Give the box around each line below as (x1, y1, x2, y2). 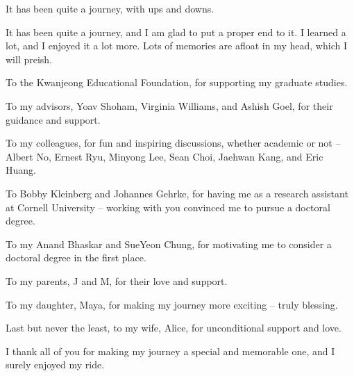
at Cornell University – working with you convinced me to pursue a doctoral (6, 199, 330, 214)
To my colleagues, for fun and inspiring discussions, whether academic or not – (6, 136, 341, 150)
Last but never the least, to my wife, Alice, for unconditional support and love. (6, 320, 342, 335)
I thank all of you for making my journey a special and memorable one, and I (6, 343, 335, 358)
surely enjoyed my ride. (6, 357, 105, 372)
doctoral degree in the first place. (6, 250, 146, 265)
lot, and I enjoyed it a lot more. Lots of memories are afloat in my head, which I (6, 38, 347, 53)
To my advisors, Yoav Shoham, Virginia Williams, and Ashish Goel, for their (6, 98, 333, 113)
